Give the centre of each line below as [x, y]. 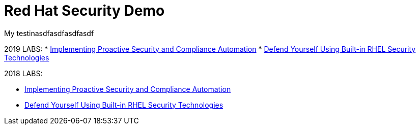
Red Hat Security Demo [85, 11]
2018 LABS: [23, 73]
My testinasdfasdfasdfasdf [49, 33]
